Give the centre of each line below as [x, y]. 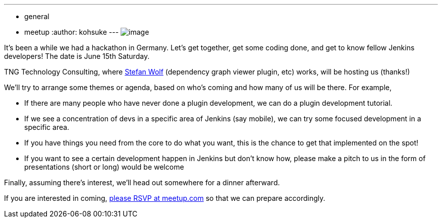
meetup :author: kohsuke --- [72, 32]
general [37, 16]
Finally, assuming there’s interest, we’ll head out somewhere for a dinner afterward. [142, 182]
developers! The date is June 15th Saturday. [77, 56]
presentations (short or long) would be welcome [104, 167]
